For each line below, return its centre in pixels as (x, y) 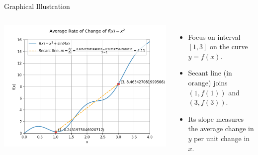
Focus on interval (214, 37)
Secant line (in (210, 73)
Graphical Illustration (37, 6)
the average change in (221, 128)
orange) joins (208, 82)
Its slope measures (216, 118)
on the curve (229, 46)
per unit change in (222, 138)
